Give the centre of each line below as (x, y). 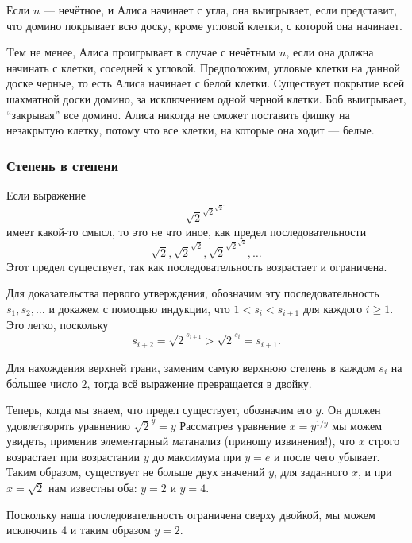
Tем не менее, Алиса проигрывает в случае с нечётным (141, 52)
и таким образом (110, 530)
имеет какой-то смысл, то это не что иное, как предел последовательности (187, 231)
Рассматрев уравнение (233, 425)
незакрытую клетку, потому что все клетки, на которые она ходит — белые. (191, 130)
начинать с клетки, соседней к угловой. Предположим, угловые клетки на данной (203, 67)
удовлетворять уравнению (69, 425)
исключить (32, 530)
